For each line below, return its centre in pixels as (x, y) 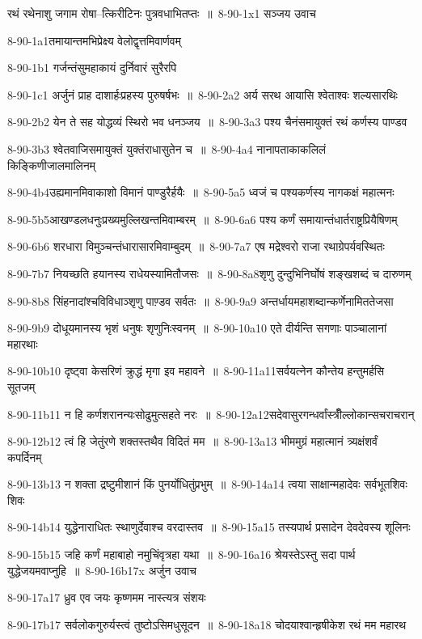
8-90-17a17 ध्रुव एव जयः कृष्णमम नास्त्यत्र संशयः (107, 597)
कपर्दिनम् (25, 457)
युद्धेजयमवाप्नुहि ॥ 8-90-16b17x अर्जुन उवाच (102, 570)
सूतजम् (21, 386)
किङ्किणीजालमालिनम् (51, 165)
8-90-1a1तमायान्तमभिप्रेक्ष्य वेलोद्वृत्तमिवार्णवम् (94, 40)
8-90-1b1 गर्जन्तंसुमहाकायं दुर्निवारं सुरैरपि (92, 68)
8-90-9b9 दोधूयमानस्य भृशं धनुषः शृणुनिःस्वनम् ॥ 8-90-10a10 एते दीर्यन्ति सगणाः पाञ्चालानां (197, 328)
